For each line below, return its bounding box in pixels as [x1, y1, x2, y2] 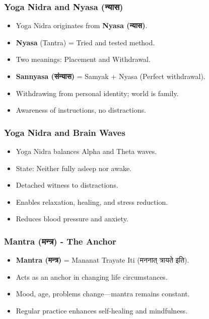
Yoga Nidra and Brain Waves [4, 126, 125, 138]
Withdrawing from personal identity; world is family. [16, 88, 179, 98]
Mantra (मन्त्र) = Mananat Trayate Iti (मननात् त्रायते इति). [16, 255, 189, 265]
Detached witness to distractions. [16, 180, 118, 190]
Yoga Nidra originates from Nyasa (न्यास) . [16, 20, 148, 31]
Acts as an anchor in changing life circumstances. [16, 271, 168, 282]
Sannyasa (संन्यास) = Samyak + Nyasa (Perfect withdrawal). [16, 71, 205, 81]
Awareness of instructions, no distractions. [16, 105, 146, 115]
